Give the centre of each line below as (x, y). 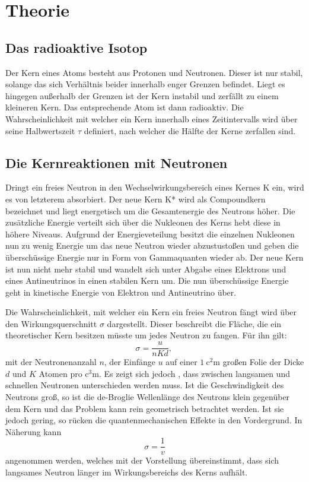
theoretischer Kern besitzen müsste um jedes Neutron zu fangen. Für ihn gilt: (146, 335)
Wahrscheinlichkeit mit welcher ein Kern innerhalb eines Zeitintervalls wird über (152, 118)
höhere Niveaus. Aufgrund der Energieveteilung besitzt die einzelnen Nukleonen (150, 234)
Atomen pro (60, 373)
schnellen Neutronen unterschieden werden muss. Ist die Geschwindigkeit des (145, 385)
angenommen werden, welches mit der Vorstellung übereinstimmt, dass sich (142, 460)
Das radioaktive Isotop (77, 47)
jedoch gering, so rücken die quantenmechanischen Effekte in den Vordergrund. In (154, 420)
